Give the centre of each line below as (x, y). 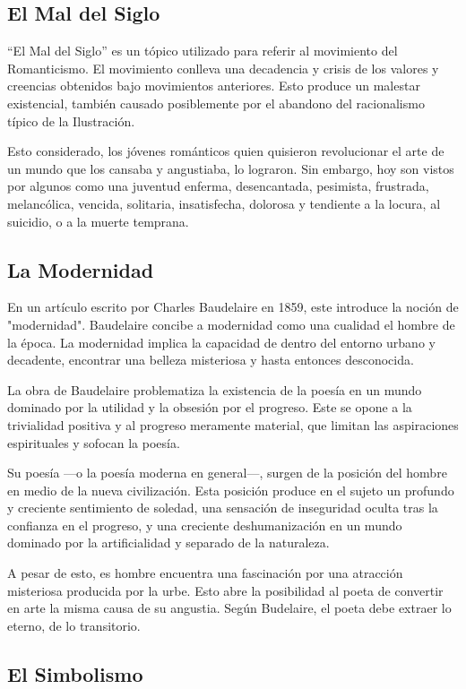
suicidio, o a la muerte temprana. (98, 221)
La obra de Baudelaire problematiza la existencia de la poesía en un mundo (215, 389)
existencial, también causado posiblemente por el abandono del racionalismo (216, 103)
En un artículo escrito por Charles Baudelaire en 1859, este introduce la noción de (233, 307)
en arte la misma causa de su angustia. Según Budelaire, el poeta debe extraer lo (229, 608)
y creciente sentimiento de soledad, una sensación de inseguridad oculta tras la (223, 508)
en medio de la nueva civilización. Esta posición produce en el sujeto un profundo (231, 490)
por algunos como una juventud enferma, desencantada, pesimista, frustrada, (218, 186)
